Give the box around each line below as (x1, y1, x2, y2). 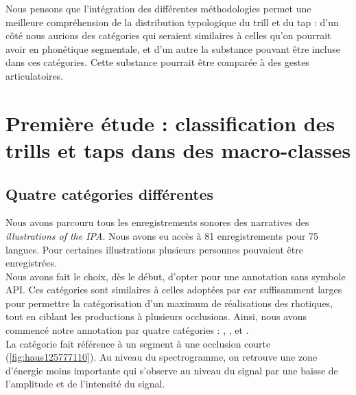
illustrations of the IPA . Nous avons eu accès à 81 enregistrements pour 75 (5, 228, 319, 242)
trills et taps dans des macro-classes (5, 135, 351, 163)
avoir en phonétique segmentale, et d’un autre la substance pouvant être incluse (5, 41, 341, 56)
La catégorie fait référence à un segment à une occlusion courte (5, 336, 271, 350)
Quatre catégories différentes (5, 183, 214, 204)
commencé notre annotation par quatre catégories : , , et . (5, 323, 249, 337)
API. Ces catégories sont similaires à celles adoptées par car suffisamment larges (5, 282, 342, 297)
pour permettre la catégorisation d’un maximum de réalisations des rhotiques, (5, 295, 333, 310)
